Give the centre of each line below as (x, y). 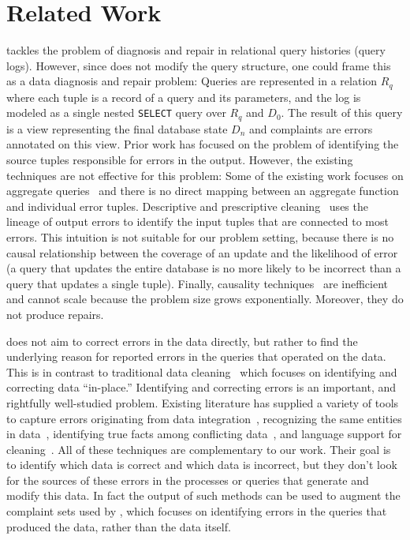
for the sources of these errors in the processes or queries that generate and (188, 480)
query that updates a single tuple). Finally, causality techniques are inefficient (197, 283)
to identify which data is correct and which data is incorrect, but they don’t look (202, 465)
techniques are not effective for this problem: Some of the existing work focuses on (205, 175)
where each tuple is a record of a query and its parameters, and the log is (184, 97)
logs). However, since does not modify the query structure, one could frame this (199, 65)
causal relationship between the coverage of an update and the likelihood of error (202, 252)
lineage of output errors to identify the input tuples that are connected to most (198, 221)
